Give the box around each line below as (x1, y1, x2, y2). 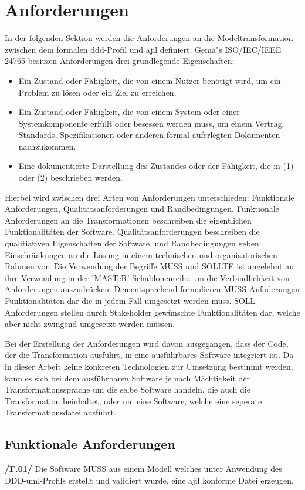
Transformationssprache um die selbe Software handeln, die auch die (5, 383, 250, 396)
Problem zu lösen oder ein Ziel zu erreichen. (18, 86, 177, 98)
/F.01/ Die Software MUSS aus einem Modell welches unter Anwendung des (5, 462, 282, 475)
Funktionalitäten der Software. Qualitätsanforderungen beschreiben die (5, 225, 260, 238)
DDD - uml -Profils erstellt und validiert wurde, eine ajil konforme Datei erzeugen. (5, 474, 294, 486)
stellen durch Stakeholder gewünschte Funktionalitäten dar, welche (60, 306, 300, 318)
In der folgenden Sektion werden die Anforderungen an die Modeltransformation (5, 32, 293, 44)
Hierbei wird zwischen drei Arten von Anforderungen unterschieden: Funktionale (5, 191, 294, 203)
